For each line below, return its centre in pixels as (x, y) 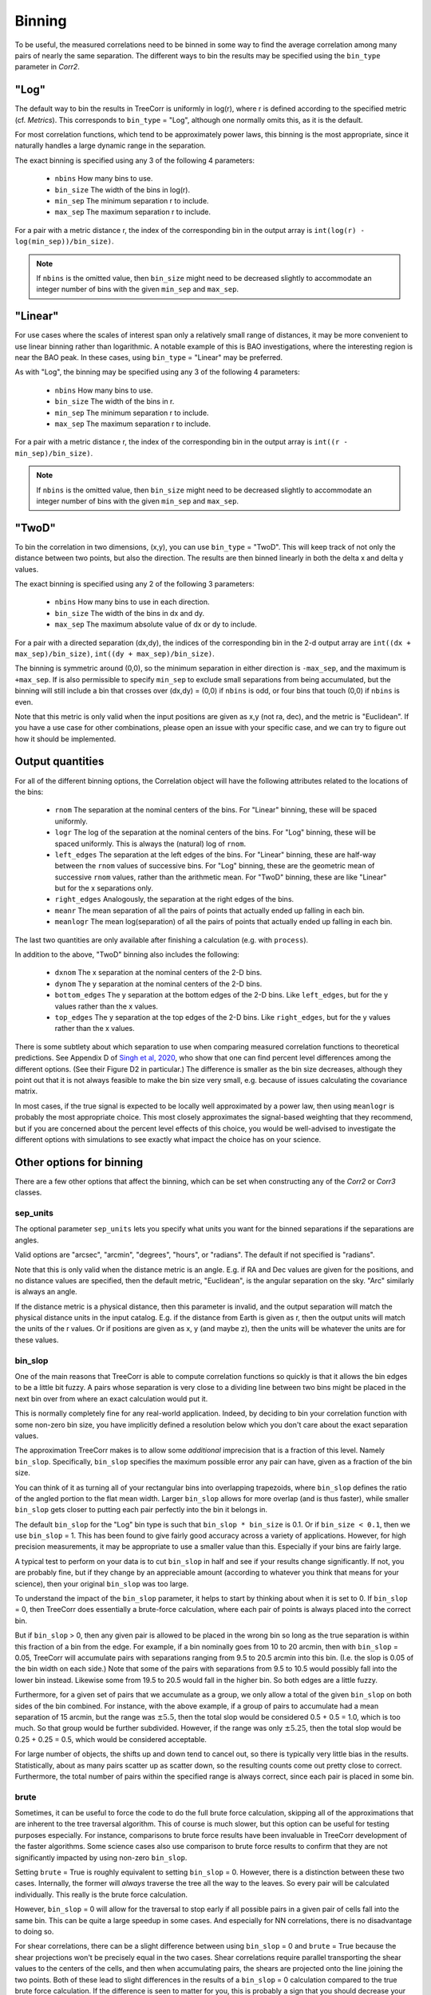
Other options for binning (79, 1162)
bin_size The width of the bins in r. (115, 401)
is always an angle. (46, 1292)
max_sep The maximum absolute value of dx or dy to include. (156, 624)
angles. (27, 1240)
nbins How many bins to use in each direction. (132, 602)
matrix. (26, 1091)
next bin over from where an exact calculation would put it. (111, 1398)
